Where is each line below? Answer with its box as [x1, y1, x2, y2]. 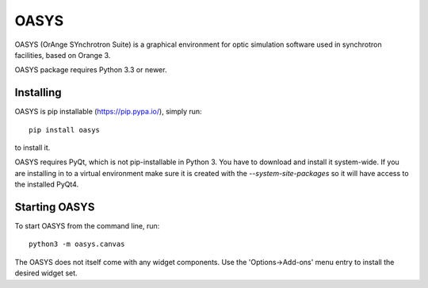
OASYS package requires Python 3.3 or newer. [14, 65, 167, 75]
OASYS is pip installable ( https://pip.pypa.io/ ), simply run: [14, 107, 202, 117]
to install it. [14, 143, 51, 152]
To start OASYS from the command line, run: [14, 221, 160, 231]
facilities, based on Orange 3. [14, 50, 111, 60]
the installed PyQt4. [14, 179, 79, 190]
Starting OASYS [14, 201, 95, 213]
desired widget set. [14, 268, 78, 278]
